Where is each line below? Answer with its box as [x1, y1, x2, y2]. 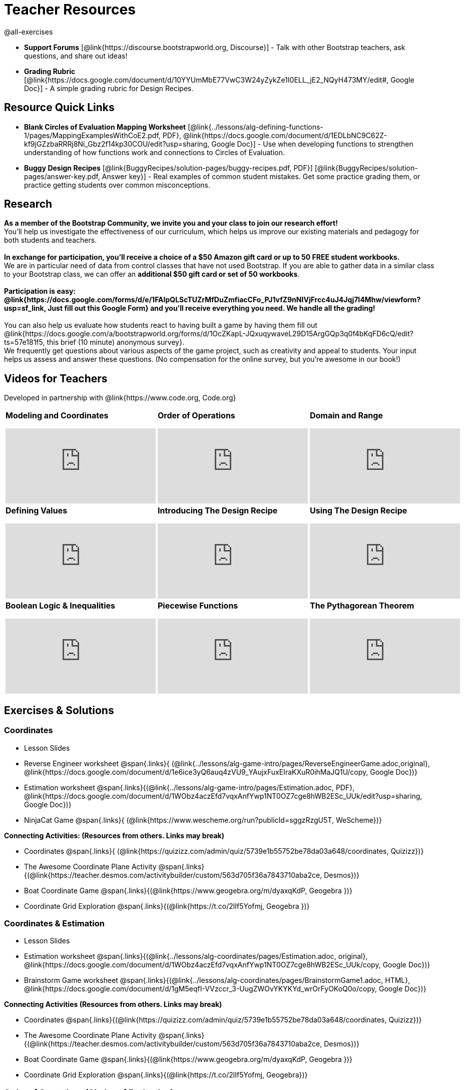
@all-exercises [4, 27, 53, 36]
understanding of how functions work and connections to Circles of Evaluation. [24, 148, 285, 157]
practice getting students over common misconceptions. [24, 180, 210, 189]
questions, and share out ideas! [24, 51, 128, 60]
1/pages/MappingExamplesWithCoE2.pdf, [24, 131, 161, 140]
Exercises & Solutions [4, 704, 114, 717]
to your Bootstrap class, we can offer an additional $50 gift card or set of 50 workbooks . [4, 270, 300, 279]
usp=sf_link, [4, 304, 46, 313]
